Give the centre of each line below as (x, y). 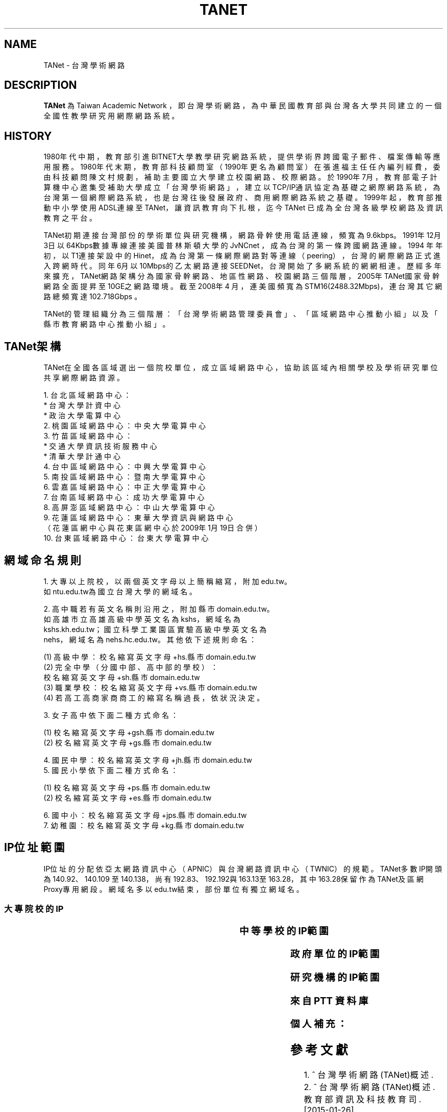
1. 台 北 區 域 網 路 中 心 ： (87, 395)
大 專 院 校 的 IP (34, 909)
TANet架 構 (33, 346)
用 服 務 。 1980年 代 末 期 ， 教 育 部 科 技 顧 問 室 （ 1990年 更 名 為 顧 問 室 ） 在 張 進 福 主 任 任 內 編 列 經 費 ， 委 (242, 167)
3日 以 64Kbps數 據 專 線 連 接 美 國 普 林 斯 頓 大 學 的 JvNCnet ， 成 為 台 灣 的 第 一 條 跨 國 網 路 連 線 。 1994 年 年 (243, 246)
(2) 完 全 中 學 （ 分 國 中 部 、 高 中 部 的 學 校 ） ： (131, 667)
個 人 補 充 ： (318, 1024)
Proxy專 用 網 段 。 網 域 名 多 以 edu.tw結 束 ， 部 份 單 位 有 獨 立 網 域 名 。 (173, 889)
